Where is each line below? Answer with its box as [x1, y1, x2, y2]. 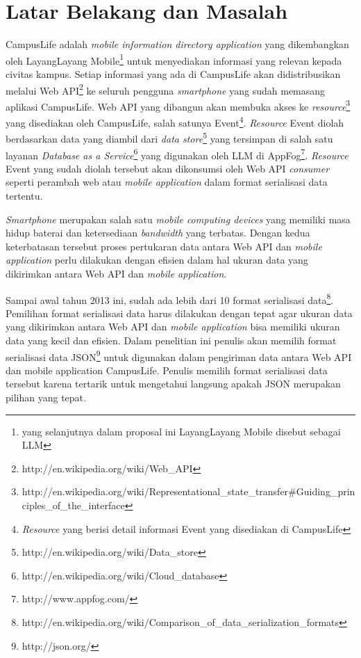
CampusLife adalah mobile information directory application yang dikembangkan [6, 37, 349, 51]
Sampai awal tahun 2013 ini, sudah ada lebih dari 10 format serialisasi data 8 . [6, 290, 334, 307]
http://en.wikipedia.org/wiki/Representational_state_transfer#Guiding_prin [22, 484, 355, 499]
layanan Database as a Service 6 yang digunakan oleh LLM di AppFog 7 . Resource [6, 145, 349, 162]
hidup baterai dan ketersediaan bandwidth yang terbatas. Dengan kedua [6, 225, 310, 240]
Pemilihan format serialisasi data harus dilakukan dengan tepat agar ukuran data [6, 305, 353, 320]
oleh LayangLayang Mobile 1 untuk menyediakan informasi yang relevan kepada [6, 51, 342, 67]
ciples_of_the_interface [22, 498, 125, 512]
